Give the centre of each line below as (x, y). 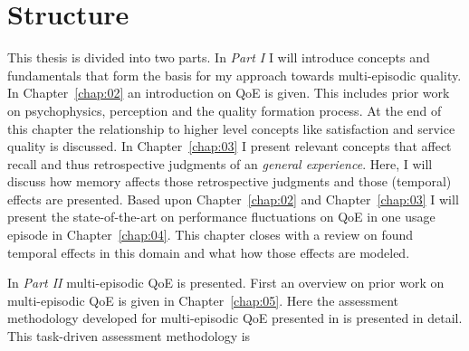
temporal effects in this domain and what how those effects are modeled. (209, 252)
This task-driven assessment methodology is (129, 336)
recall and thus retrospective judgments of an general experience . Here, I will (220, 163)
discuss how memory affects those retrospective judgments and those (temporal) (230, 181)
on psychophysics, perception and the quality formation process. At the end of (225, 110)
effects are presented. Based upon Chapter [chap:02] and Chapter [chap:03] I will (233, 199)
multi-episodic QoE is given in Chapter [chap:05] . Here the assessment (203, 300)
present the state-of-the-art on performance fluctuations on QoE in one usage (221, 217)
